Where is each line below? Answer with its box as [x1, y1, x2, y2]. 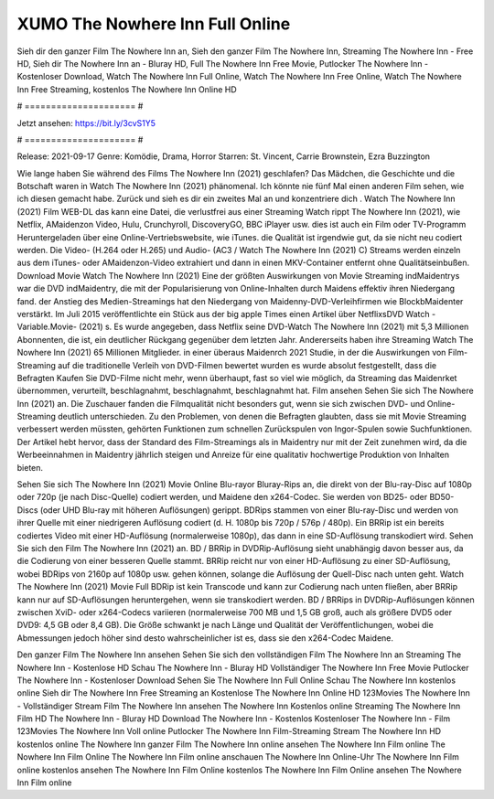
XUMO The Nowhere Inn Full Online [16, 14, 291, 34]
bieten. [16, 462, 44, 473]
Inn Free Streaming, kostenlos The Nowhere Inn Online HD [16, 83, 237, 95]
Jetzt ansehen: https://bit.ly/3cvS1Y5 [16, 117, 156, 128]
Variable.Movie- [16, 321, 78, 333]
